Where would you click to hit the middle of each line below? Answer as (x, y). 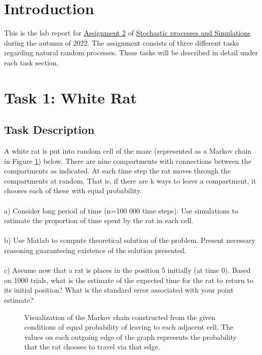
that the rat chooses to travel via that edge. (92, 347)
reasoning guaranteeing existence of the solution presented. (95, 250)
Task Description (49, 130)
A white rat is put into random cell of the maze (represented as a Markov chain (128, 151)
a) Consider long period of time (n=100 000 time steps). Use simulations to (121, 210)
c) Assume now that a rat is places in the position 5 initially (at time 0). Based (127, 270)
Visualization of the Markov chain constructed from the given (120, 317)
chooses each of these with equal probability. (73, 190)
